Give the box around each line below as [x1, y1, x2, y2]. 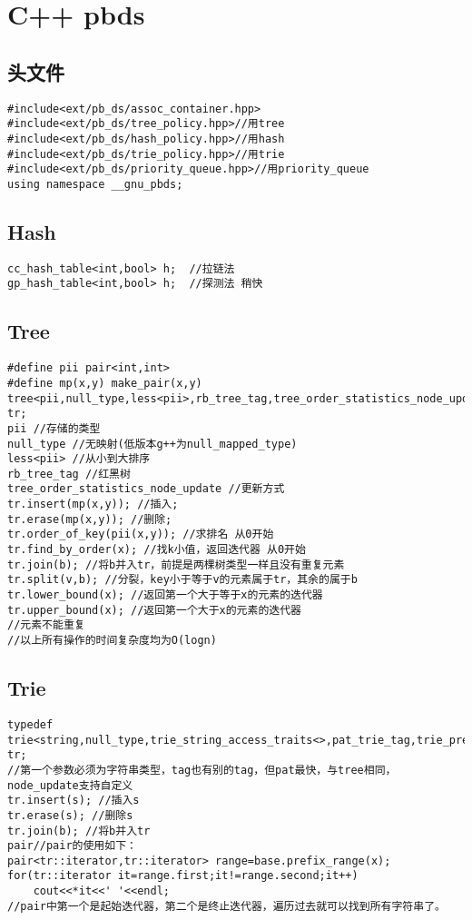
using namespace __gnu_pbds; [7, 177, 183, 191]
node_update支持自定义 [7, 778, 133, 792]
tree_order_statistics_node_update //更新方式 [7, 482, 285, 496]
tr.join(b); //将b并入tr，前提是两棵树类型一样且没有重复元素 [7, 558, 345, 571]
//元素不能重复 [7, 618, 85, 632]
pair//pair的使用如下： [7, 839, 137, 853]
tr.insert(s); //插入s [7, 794, 140, 807]
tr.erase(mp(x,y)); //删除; [7, 512, 172, 526]
